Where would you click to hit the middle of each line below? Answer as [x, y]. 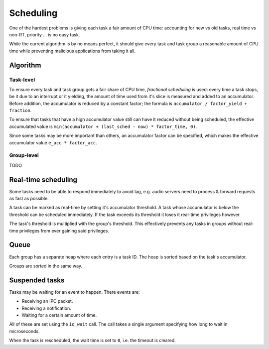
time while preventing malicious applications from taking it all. [72, 51]
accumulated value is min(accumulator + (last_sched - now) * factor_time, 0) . [103, 126]
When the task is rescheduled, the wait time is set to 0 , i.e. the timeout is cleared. [93, 341]
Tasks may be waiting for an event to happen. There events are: [74, 292]
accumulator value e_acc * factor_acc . [53, 142]
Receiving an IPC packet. [47, 301]
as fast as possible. [29, 199]
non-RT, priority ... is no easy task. [45, 34]
